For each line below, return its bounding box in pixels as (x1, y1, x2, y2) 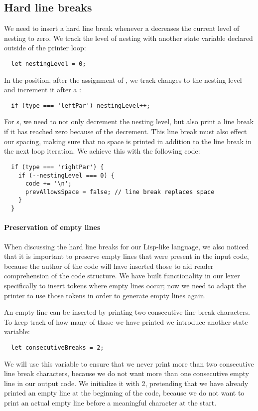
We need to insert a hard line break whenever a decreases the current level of (4, 23, 240, 33)
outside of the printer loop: (4, 42, 86, 53)
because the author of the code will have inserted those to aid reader (4, 260, 214, 271)
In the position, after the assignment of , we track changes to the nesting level (4, 74, 242, 85)
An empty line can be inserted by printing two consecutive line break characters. (4, 307, 250, 317)
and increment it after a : (4, 84, 81, 95)
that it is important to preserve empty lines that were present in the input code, (4, 251, 249, 261)
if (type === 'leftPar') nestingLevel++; (11, 102, 150, 109)
